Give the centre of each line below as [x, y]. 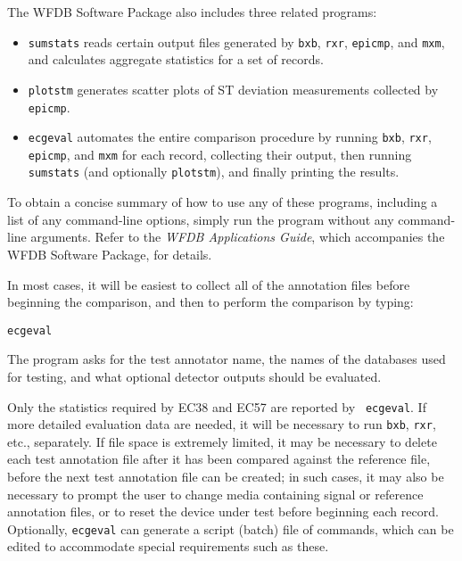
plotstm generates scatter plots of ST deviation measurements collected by [233, 89]
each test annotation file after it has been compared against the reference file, [219, 459]
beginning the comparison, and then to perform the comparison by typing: [210, 302]
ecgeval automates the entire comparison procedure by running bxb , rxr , [230, 137]
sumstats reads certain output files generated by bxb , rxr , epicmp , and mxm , [236, 41]
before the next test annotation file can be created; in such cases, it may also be [226, 477]
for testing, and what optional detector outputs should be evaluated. [194, 376]
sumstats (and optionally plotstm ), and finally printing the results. [214, 172]
